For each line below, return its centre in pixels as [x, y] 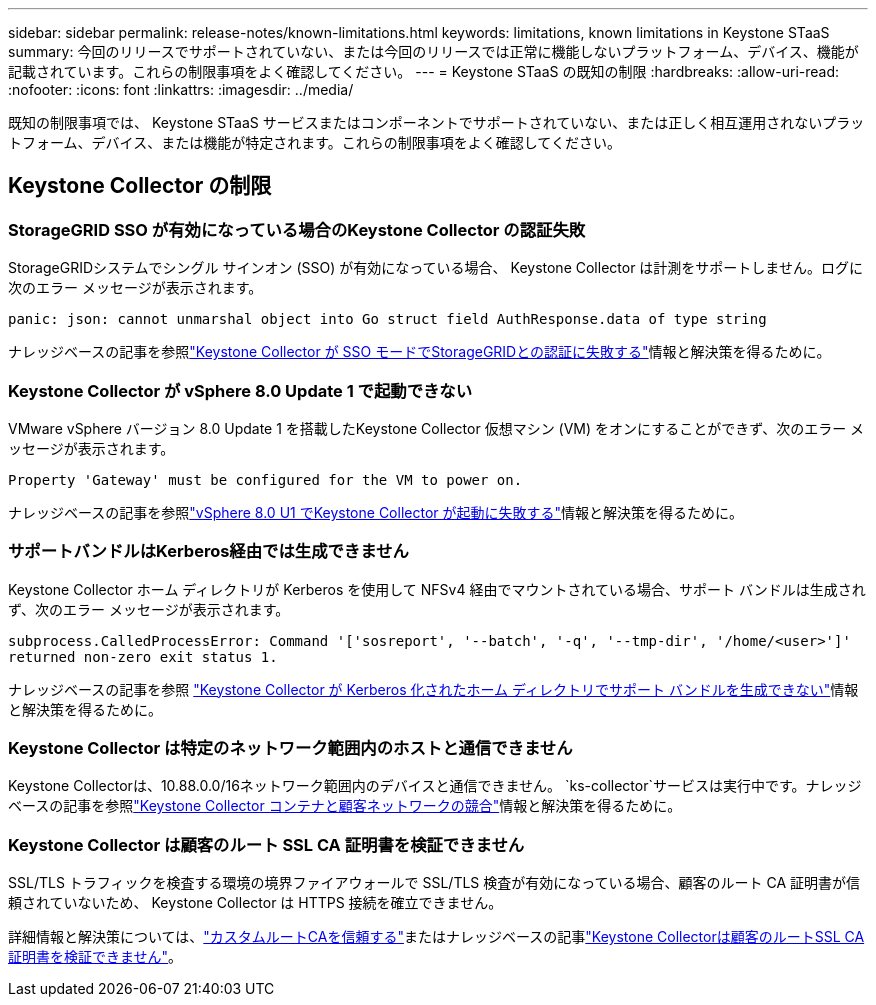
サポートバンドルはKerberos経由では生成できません [208, 551]
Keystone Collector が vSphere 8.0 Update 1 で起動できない [240, 390]
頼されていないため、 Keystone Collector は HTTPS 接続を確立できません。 [255, 903]
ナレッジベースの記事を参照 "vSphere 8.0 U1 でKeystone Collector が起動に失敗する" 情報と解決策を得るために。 [376, 512]
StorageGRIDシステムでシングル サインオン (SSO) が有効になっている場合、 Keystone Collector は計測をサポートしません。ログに [435, 268]
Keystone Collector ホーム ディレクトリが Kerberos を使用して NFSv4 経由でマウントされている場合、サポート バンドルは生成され [437, 589]
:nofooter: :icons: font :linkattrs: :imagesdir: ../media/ [181, 89]
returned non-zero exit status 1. [143, 656]
